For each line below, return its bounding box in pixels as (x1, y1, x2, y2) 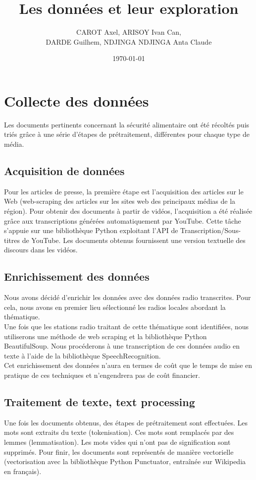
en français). (4, 466, 42, 476)
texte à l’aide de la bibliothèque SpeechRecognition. (4, 350, 161, 360)
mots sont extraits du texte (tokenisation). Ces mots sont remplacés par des (4, 427, 234, 437)
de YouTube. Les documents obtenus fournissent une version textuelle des (22, 235, 246, 245)
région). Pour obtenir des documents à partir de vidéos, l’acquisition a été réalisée (4, 206, 253, 216)
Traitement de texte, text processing (4, 394, 195, 409)
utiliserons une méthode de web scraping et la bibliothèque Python (4, 331, 207, 341)
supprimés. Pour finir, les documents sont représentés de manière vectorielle (4, 446, 234, 457)
